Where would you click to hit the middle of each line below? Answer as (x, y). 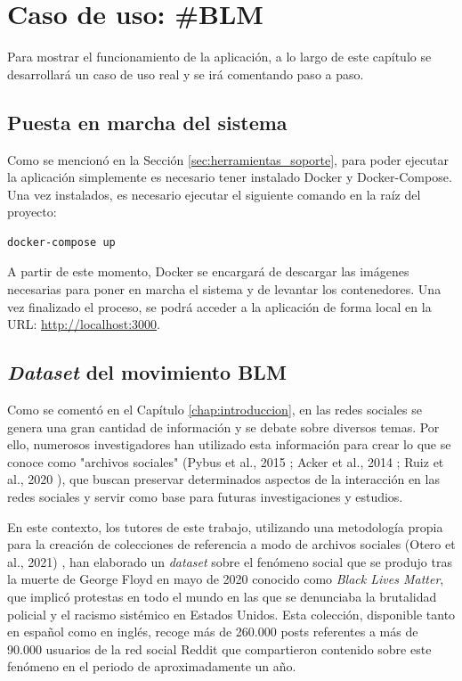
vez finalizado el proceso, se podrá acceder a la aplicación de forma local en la (219, 306)
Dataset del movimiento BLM (147, 372)
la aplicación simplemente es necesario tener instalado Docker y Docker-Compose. (230, 177)
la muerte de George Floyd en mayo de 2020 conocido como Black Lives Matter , (226, 579)
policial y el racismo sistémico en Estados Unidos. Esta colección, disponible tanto (231, 614)
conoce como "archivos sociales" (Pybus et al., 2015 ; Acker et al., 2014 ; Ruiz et (226, 461)
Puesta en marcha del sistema (147, 122)
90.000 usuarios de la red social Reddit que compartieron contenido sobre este (219, 648)
